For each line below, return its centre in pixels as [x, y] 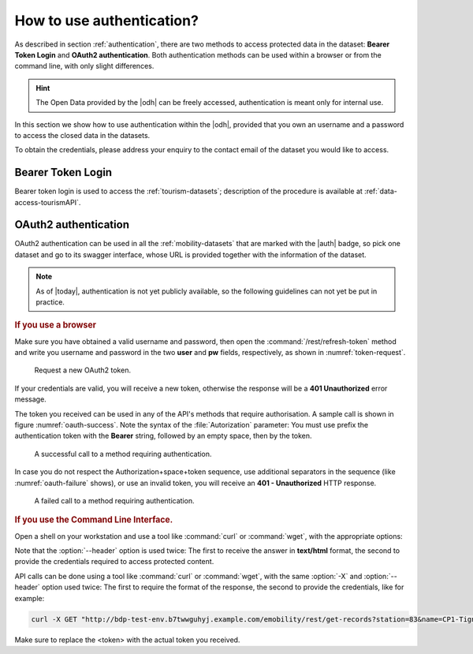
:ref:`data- [380, 191]
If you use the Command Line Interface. [94, 520]
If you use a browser [55, 325]
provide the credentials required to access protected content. [114, 562]
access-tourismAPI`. [48, 202]
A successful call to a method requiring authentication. [123, 454]
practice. [50, 302]
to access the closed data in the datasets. [82, 135]
